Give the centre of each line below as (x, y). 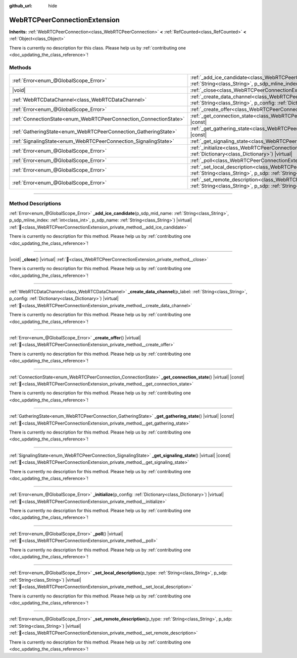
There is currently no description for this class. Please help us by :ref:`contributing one (98, 48)
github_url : (21, 6)
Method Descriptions (35, 203)
